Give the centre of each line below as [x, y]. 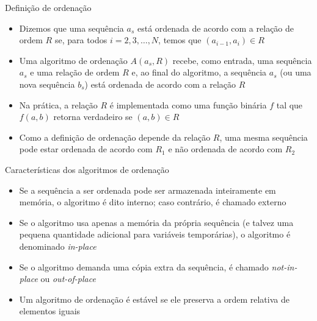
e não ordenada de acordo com [225, 149]
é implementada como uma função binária [188, 104]
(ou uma [296, 72]
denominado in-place [58, 246]
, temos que [180, 40]
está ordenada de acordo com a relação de [216, 28]
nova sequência [47, 84]
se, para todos [81, 40]
